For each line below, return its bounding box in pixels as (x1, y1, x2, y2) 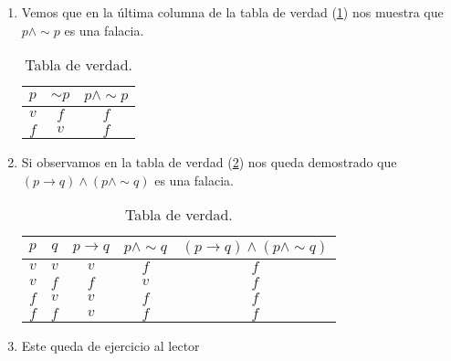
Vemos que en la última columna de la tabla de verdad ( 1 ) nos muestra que (21, 3, 444, 21)
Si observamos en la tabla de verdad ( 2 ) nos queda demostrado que (21, 153, 397, 172)
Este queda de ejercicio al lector (21, 336, 200, 356)
